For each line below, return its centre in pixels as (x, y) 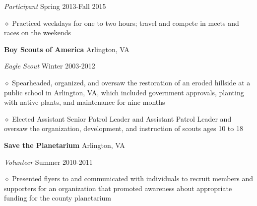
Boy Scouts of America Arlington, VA (67, 49)
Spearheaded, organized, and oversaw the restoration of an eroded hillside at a (131, 82)
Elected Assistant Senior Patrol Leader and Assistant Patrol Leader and (122, 118)
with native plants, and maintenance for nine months (85, 102)
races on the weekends (38, 33)
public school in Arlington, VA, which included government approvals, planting (124, 92)
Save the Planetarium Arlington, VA (64, 145)
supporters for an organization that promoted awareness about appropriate (118, 188)
